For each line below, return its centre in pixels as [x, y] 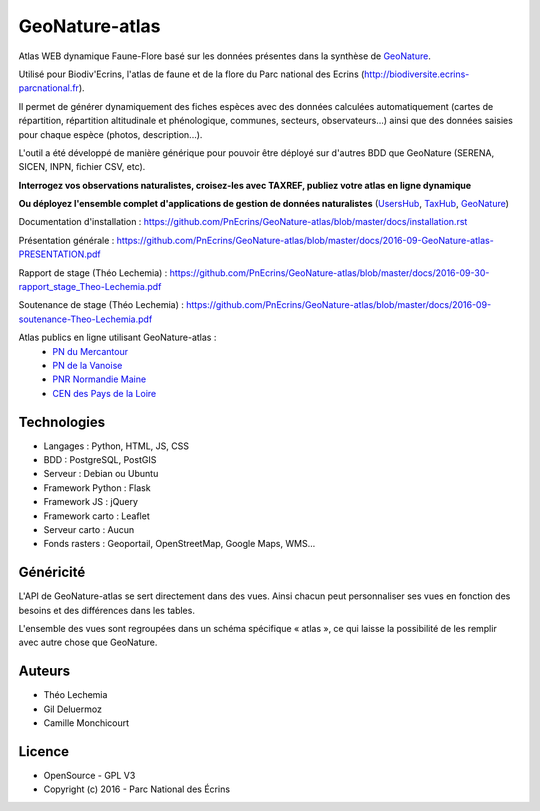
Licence [44, 751]
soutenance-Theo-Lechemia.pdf [85, 319]
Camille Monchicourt [86, 723]
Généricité [52, 572]
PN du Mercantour [90, 351]
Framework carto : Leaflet [96, 516]
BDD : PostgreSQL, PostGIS [100, 460]
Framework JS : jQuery [91, 502]
